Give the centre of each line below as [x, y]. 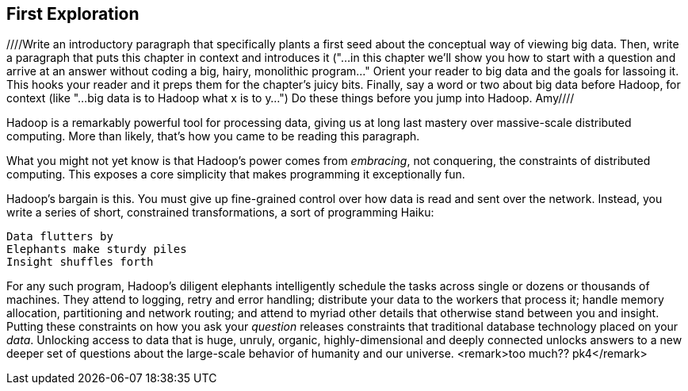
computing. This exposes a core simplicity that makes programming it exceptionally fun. [236, 174]
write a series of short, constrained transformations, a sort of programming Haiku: [220, 213]
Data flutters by [60, 237]
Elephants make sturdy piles [97, 249]
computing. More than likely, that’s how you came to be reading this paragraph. [213, 136]
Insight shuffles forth [80, 262]
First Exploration [73, 14]
